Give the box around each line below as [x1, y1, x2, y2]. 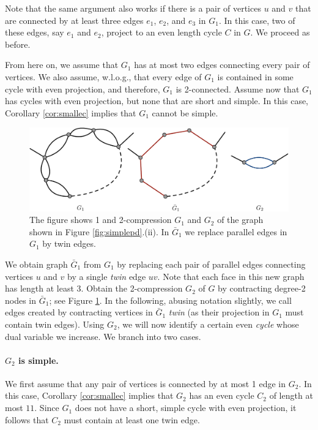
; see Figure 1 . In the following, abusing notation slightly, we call [49, 293, 292, 306]
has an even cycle [189, 389, 254, 402]
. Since [34, 401, 59, 414]
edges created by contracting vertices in [5, 306, 153, 319]
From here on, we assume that [5, 58, 119, 71]
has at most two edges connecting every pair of [134, 58, 310, 71]
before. [5, 37, 31, 50]
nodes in [5, 293, 37, 306]
